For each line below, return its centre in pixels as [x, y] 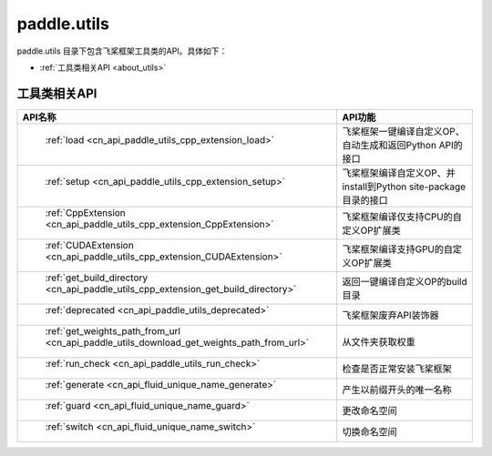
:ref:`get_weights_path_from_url [113, 330]
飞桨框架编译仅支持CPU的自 [402, 217]
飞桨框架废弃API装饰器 [390, 315]
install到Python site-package [404, 187]
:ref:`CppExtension [86, 212]
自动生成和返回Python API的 [403, 145]
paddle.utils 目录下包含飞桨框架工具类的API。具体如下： [122, 51]
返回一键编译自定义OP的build [405, 281]
